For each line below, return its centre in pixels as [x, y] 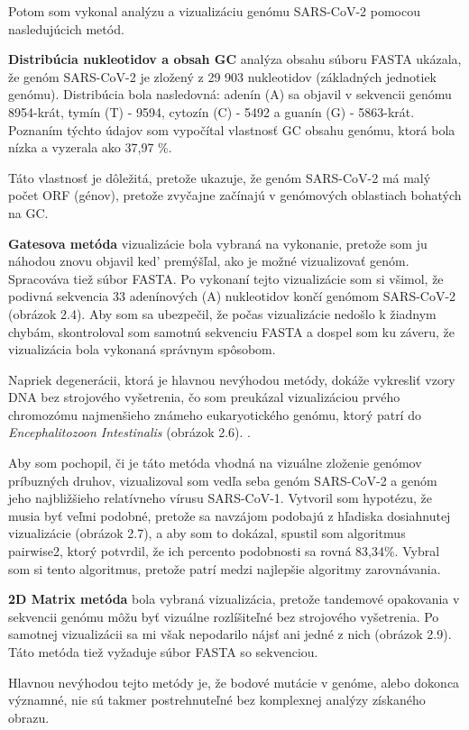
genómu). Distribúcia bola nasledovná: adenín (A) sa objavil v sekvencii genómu [230, 94]
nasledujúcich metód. [66, 28]
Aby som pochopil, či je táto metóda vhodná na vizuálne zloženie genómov [215, 463]
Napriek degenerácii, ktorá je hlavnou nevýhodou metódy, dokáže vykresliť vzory [232, 379]
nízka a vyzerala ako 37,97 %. [90, 147]
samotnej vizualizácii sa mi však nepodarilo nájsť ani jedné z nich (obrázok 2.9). [230, 634]
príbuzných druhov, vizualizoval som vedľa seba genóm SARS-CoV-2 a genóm [223, 480]
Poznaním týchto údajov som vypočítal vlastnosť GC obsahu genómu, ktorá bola [232, 129]
